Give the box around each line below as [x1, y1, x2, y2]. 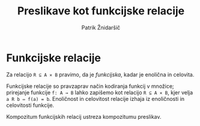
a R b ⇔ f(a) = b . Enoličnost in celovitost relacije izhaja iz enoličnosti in [6, 95, 185, 102]
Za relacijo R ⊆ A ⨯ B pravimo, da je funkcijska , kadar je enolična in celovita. [6, 70, 195, 78]
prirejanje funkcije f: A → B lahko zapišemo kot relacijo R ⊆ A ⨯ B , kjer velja [6, 88, 193, 96]
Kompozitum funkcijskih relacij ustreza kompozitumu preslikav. [6, 113, 162, 120]
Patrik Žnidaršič [81, 24, 121, 31]
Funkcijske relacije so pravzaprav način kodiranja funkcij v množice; [6, 82, 174, 90]
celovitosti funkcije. [6, 102, 55, 109]
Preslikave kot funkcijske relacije [17, 4, 185, 18]
